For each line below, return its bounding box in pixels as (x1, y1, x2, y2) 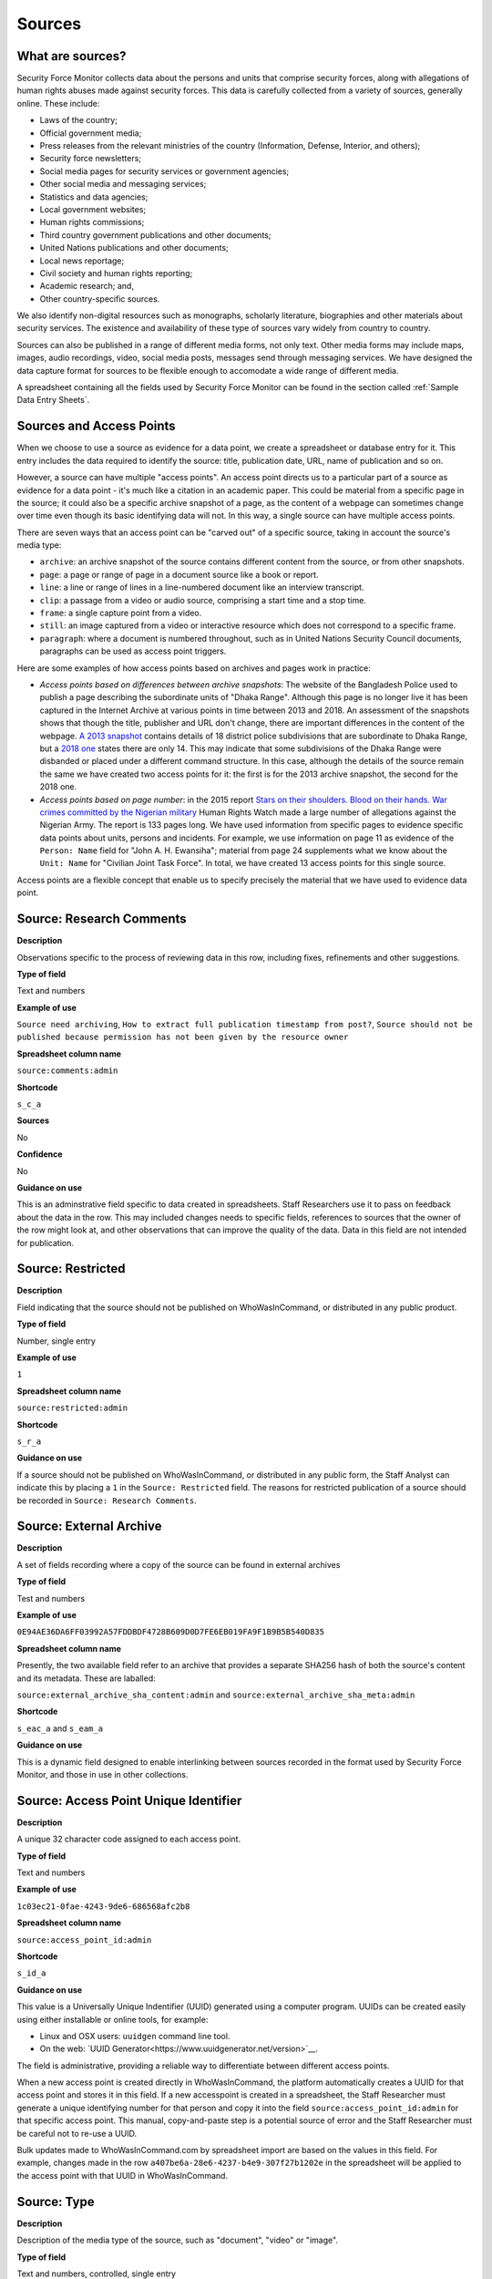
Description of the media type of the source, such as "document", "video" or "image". (16, 2234, 339, 2246)
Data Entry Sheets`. (16, 395, 90, 406)
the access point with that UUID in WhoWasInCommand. (16, 2170, 228, 2181)
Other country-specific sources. (39, 293, 160, 304)
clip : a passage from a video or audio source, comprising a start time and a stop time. (39, 594, 366, 605)
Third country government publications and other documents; (39, 229, 272, 241)
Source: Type (16, 2193, 95, 2210)
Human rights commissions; (39, 217, 145, 228)
